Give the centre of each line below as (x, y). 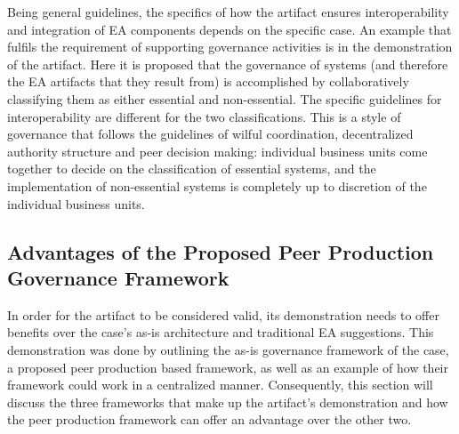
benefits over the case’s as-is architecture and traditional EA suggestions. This (221, 332)
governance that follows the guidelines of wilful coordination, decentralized (210, 134)
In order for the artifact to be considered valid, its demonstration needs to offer (223, 314)
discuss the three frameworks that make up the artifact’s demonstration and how (228, 402)
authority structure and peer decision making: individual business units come (217, 151)
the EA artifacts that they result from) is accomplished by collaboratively (208, 81)
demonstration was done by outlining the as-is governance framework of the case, (228, 349)
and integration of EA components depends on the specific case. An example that (229, 29)
